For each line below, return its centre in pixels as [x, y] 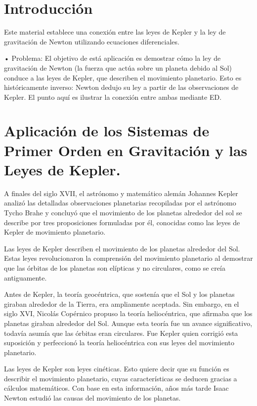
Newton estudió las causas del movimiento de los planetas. [92, 398]
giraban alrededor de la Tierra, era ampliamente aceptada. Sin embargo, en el [122, 304]
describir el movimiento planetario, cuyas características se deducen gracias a [121, 378]
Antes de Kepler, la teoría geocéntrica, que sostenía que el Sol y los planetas [119, 294]
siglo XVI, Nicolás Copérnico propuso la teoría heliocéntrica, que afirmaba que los [128, 313]
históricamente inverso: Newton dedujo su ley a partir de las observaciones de [121, 87]
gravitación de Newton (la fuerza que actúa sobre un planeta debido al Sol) [118, 67]
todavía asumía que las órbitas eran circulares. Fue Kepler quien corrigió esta [121, 333]
